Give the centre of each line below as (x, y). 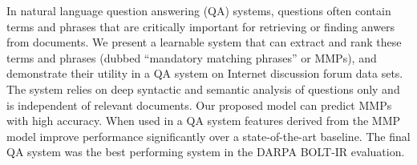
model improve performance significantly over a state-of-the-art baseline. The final (208, 136)
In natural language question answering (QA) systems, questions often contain (199, 10)
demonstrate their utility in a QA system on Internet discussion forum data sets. (205, 73)
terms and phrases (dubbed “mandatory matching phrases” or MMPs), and (192, 57)
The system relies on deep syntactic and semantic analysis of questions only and (203, 89)
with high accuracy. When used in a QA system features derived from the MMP (204, 121)
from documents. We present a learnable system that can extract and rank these (204, 42)
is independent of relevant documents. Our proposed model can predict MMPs (199, 105)
